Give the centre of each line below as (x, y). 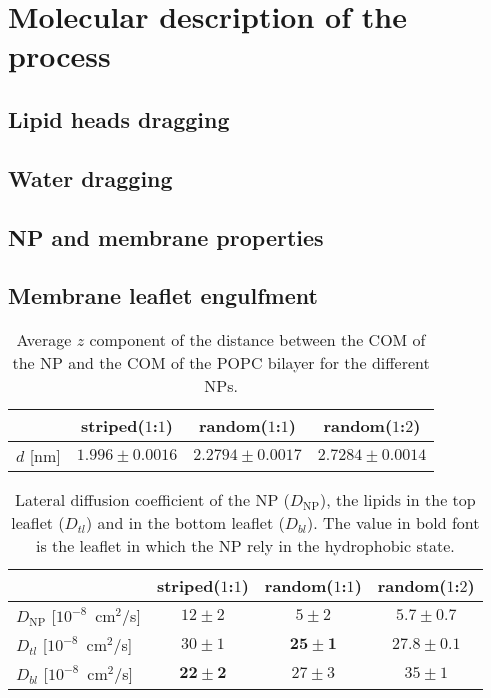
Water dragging (90, 177)
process (59, 55)
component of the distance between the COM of (257, 340)
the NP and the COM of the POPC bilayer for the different (221, 363)
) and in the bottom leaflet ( (185, 523)
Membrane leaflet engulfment (163, 295)
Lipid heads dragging (119, 118)
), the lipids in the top (398, 500)
